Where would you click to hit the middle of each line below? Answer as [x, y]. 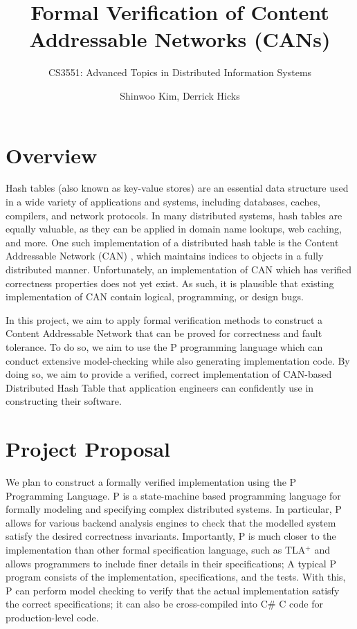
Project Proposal [88, 449]
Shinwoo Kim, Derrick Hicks [180, 95]
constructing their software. [64, 401]
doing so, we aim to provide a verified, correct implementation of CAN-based [169, 374]
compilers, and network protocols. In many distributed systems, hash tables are [174, 215]
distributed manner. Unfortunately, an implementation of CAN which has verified [179, 269]
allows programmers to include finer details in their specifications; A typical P [171, 563]
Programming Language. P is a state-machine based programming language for [173, 495]
